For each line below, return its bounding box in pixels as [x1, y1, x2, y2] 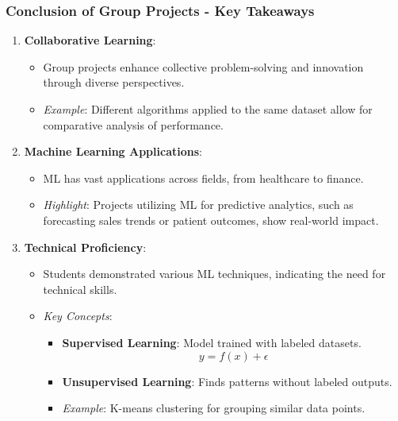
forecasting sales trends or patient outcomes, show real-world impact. [43, 211, 379, 228]
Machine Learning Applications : [24, 143, 202, 160]
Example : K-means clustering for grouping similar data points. [62, 400, 365, 416]
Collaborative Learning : [24, 32, 156, 48]
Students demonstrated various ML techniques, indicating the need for [43, 265, 386, 282]
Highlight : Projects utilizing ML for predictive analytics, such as [43, 196, 354, 213]
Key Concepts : [43, 307, 113, 324]
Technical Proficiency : [24, 238, 147, 255]
